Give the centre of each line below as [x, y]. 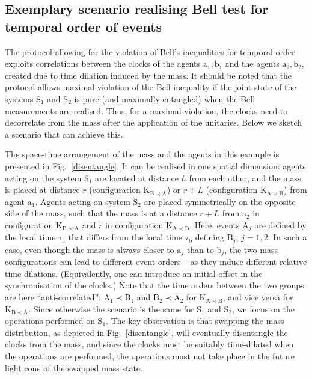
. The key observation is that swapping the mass [195, 321]
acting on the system [43, 178]
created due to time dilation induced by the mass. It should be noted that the [148, 75]
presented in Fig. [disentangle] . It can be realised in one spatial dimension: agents [155, 166]
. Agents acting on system [83, 201]
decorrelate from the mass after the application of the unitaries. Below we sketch [154, 122]
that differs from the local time [125, 237]
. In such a [287, 237]
